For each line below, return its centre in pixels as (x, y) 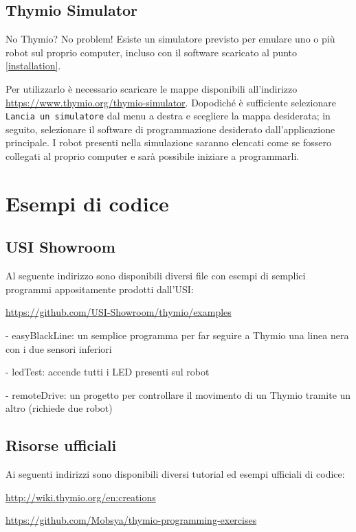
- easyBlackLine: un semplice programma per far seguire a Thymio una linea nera (177, 335)
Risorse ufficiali (61, 445)
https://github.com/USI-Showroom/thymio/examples (119, 312)
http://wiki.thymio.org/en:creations (81, 497)
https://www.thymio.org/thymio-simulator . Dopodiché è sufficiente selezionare (171, 102)
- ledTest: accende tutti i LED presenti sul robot (108, 372)
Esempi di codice (87, 203)
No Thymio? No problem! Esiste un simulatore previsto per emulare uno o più (170, 39)
